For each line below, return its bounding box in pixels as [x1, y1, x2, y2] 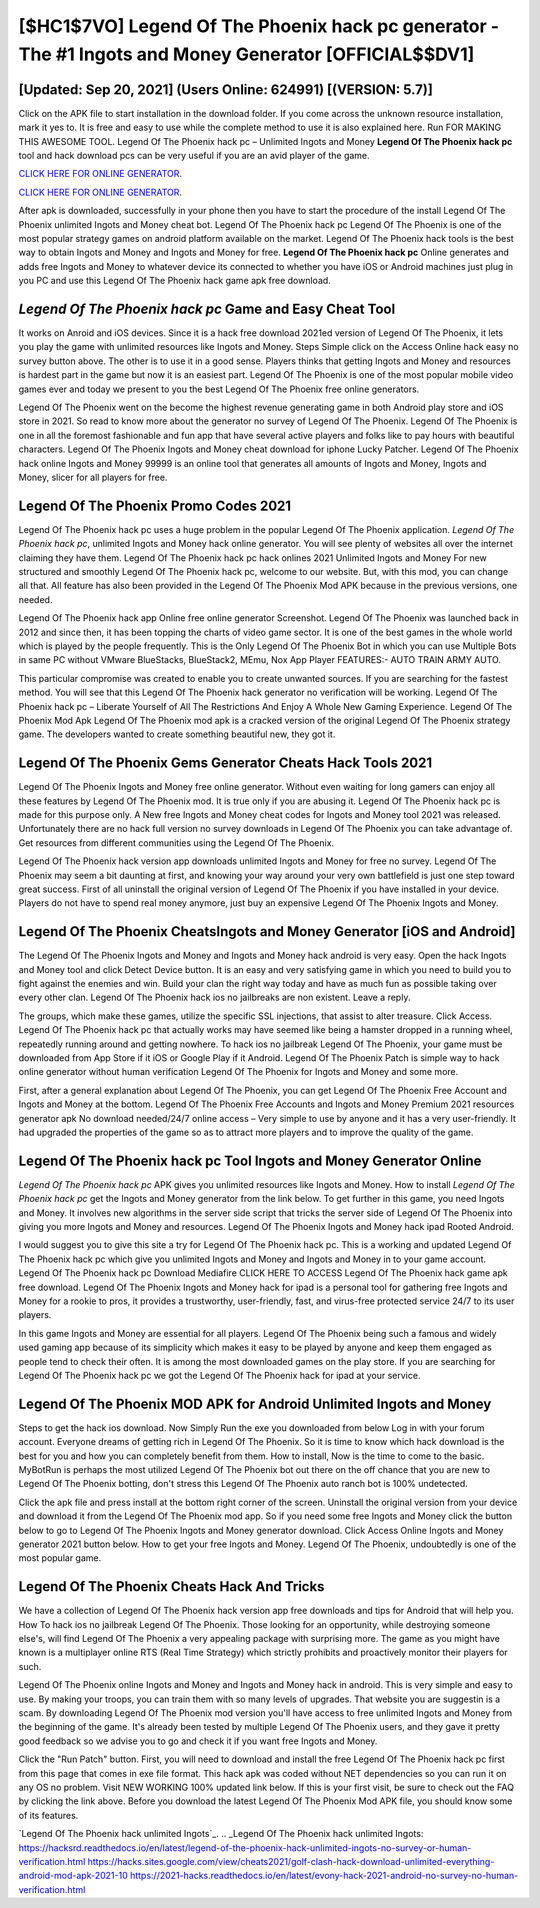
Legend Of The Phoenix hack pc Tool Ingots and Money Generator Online [18, 1152, 482, 1169]
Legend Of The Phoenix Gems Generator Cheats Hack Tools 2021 [18, 755, 433, 772]
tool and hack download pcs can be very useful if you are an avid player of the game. [18, 150, 370, 162]
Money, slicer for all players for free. [18, 471, 168, 483]
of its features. [18, 1809, 79, 1821]
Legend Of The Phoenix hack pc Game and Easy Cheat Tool [18, 300, 396, 317]
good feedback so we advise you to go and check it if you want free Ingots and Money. [18, 1735, 378, 1747]
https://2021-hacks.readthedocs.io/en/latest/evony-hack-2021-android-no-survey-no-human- [130, 1870, 519, 1882]
